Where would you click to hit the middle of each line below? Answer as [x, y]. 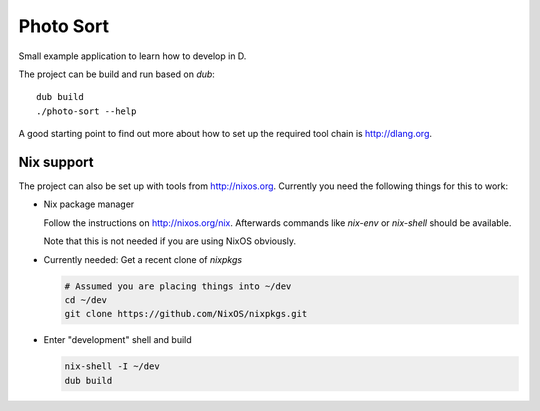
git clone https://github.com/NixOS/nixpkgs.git [186, 314]
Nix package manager [89, 204]
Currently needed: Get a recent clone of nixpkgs [143, 259]
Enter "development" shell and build [117, 340]
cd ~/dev [86, 299]
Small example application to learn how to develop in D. [132, 56]
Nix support [56, 161]
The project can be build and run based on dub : [116, 74]
